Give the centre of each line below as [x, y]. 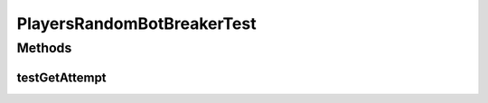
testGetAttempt [62, 77]
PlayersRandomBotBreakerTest [136, 23]
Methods [44, 48]
